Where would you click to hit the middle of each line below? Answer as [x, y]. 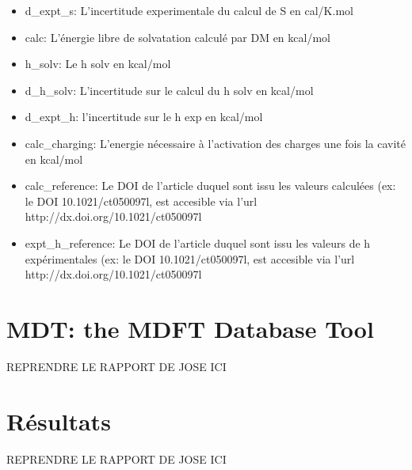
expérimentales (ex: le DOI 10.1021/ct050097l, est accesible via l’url [190, 258]
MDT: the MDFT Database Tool [190, 328]
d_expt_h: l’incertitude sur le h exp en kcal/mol [144, 117]
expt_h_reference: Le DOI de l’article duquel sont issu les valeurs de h [198, 243]
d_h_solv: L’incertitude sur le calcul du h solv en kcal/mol [169, 90]
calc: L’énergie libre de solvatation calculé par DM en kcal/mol [177, 37]
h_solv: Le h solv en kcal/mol [98, 64]
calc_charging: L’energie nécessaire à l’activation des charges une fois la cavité [215, 143]
